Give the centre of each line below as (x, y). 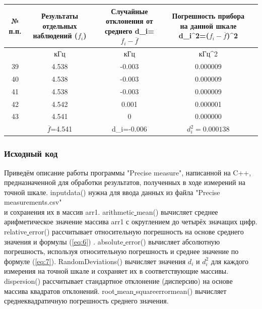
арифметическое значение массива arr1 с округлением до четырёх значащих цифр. (131, 222)
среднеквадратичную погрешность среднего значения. (86, 301)
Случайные (129, 11)
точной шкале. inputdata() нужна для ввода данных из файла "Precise (112, 192)
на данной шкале (208, 25)
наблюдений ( (55, 36)
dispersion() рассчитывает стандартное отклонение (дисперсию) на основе (118, 281)
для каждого (230, 261)
